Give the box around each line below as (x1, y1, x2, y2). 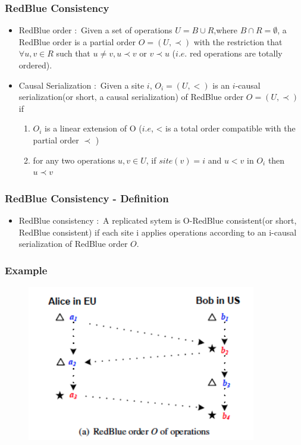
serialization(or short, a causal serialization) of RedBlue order (18, 90, 244, 103)
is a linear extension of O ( (45, 122, 142, 134)
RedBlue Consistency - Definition (5, 190, 169, 205)
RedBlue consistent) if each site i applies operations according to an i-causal (18, 225, 297, 238)
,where (214, 24, 238, 36)
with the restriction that (193, 35, 283, 48)
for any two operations (33, 153, 115, 166)
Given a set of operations (81, 24, 173, 36)
